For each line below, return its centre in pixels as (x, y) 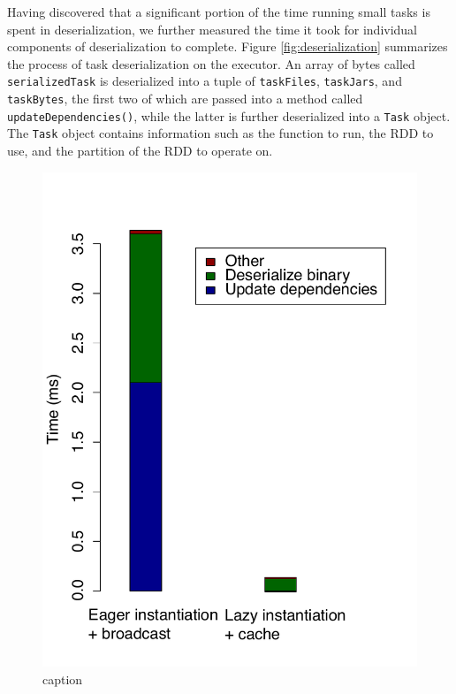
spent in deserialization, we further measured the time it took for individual (213, 29)
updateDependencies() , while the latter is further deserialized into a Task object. (229, 115)
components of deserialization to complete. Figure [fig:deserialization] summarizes (228, 46)
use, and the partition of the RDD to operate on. (140, 150)
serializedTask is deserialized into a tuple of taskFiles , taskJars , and (205, 81)
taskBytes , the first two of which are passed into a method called (185, 99)
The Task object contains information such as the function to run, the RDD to (220, 133)
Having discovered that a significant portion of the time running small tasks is (219, 11)
